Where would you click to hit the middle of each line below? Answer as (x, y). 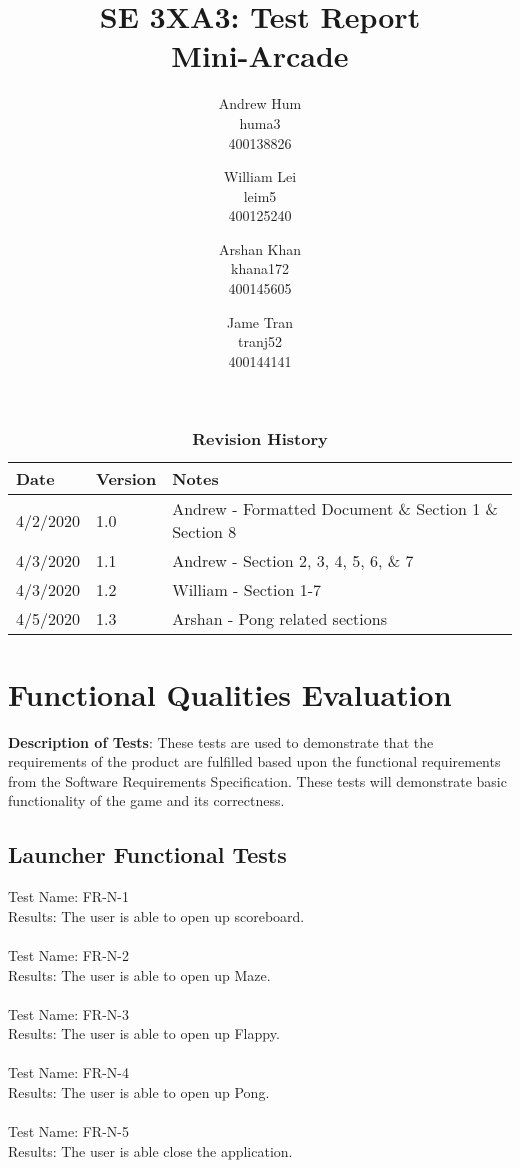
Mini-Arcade (260, 55)
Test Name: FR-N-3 (68, 1013)
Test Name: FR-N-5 (68, 1131)
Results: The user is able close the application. (150, 1150)
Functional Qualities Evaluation (230, 693)
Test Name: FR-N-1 (68, 896)
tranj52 (259, 341)
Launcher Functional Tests (147, 854)
